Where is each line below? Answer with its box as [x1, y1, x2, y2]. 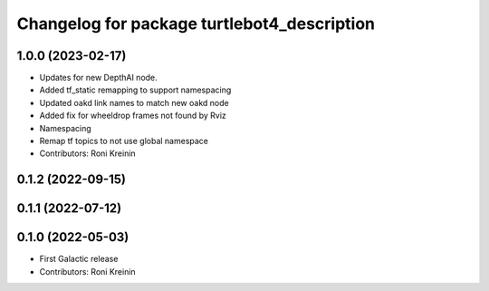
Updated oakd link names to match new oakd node [39, 97, 230, 108]
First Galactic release [39, 254, 119, 265]
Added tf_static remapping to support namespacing [39, 84, 232, 95]
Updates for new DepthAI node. [39, 73, 158, 83]
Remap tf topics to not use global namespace [39, 136, 208, 147]
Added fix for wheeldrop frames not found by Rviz [39, 110, 226, 121]
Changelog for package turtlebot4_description [16, 14, 376, 34]
